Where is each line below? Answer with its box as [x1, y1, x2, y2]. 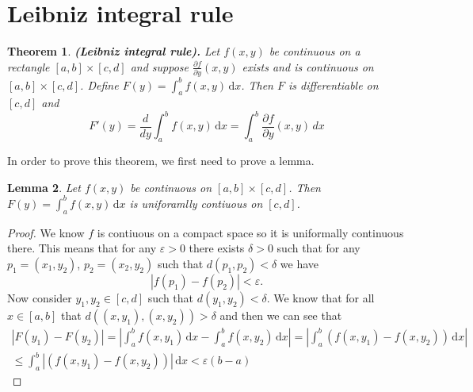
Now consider [7, 289, 72, 306]
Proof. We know [7, 224, 85, 240]
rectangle [7, 58, 50, 75]
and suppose [130, 58, 189, 75]
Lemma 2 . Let [7, 179, 81, 195]
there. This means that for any [7, 240, 157, 256]
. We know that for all [266, 289, 375, 306]
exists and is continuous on [242, 58, 374, 75]
